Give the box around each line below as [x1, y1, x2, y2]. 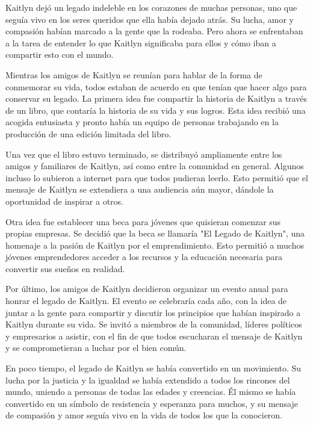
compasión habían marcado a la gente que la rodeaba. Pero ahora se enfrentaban [5, 25, 303, 37]
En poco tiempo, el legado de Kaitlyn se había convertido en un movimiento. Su [5, 362, 302, 374]
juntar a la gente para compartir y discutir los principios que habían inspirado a [5, 306, 301, 318]
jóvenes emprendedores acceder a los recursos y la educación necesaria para [5, 250, 282, 263]
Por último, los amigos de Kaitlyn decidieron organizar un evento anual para [5, 282, 288, 295]
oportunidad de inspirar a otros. [5, 194, 123, 207]
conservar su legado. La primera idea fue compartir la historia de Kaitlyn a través [5, 92, 307, 105]
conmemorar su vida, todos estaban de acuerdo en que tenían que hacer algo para [5, 80, 307, 93]
